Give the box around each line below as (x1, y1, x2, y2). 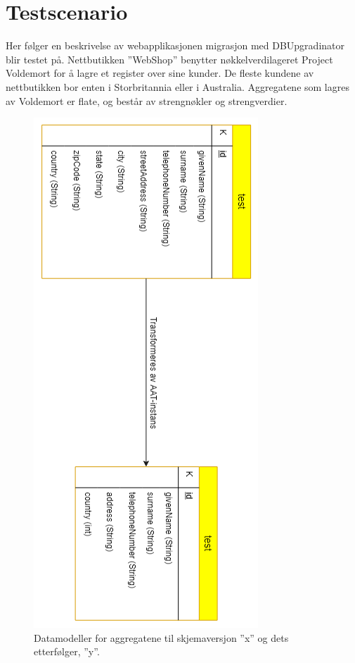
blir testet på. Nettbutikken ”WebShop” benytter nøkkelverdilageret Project (6, 51, 333, 66)
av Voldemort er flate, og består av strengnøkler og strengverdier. (6, 93, 288, 108)
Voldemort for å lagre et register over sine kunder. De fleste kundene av (6, 66, 314, 80)
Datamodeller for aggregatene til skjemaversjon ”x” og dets (34, 630, 289, 645)
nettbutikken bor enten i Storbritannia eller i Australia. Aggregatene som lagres (6, 79, 349, 94)
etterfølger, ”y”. (34, 644, 100, 659)
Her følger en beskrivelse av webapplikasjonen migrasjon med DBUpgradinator (6, 38, 345, 53)
